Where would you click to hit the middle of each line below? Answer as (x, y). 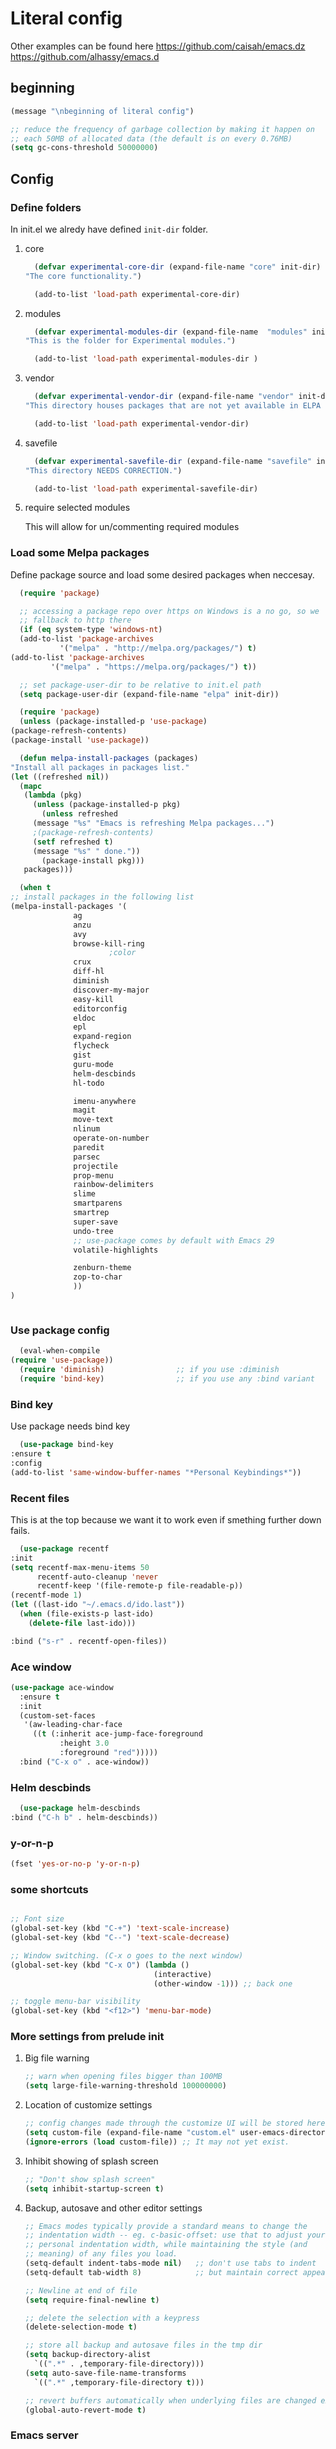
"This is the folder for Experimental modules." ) (130, 341)
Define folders (46, 207)
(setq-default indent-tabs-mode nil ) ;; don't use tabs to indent (170, 2263)
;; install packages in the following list (102, 897)
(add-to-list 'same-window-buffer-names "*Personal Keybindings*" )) (156, 1472)
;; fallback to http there (75, 620)
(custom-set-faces (58, 1715)
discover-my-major (111, 990)
